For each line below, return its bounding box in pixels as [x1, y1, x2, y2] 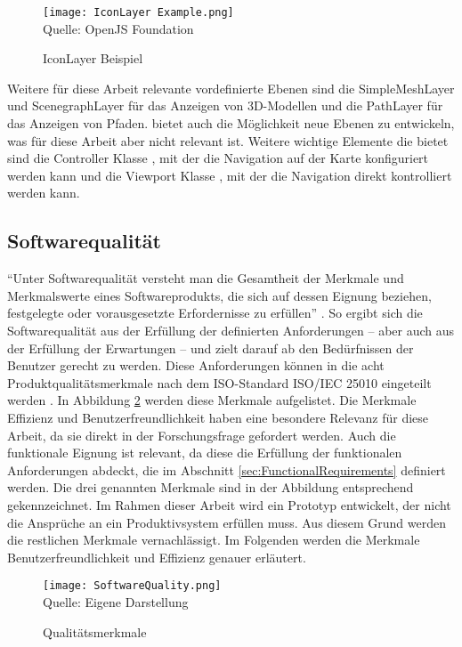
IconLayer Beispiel [43, 49, 143, 68]
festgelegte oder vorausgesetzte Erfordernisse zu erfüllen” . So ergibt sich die [7, 303, 423, 322]
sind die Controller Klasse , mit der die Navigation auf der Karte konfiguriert [7, 149, 429, 167]
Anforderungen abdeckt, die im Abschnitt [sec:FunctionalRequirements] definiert [7, 460, 446, 479]
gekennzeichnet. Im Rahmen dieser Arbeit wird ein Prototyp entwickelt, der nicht [7, 495, 451, 514]
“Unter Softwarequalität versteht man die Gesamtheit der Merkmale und [7, 269, 404, 287]
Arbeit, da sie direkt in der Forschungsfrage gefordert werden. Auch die [7, 425, 396, 444]
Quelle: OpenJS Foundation [43, 19, 194, 37]
